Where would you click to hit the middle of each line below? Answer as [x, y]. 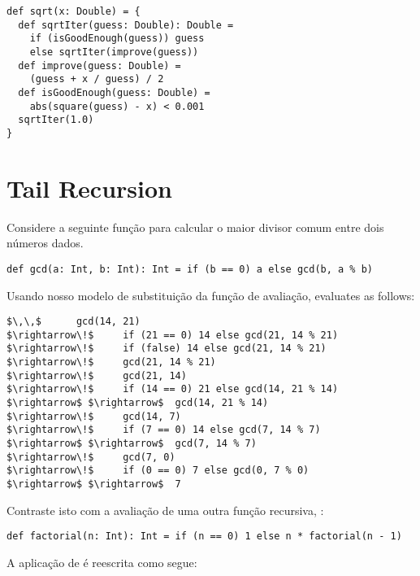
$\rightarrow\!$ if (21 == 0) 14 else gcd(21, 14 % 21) [173, 335]
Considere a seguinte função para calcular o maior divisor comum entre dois [195, 227]
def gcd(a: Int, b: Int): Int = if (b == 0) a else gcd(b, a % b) [190, 269]
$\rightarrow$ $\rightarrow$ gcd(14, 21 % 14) [138, 403]
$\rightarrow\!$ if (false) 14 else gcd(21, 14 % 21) [167, 349]
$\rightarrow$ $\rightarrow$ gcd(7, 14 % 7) [132, 444]
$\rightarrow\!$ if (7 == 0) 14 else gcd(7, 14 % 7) [164, 430]
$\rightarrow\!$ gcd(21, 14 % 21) [111, 362]
